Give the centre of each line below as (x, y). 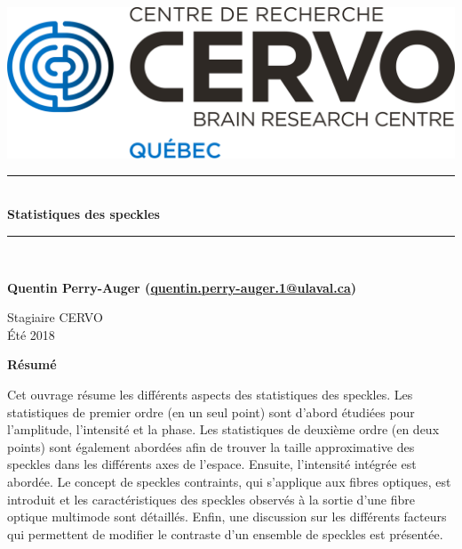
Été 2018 (31, 334)
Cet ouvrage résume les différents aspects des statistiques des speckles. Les (210, 395)
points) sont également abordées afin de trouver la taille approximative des (211, 446)
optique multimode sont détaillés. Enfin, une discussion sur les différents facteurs (227, 517)
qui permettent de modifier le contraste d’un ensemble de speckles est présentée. (225, 533)
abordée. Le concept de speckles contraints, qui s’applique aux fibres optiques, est (229, 482)
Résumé (32, 364)
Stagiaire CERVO (55, 317)
